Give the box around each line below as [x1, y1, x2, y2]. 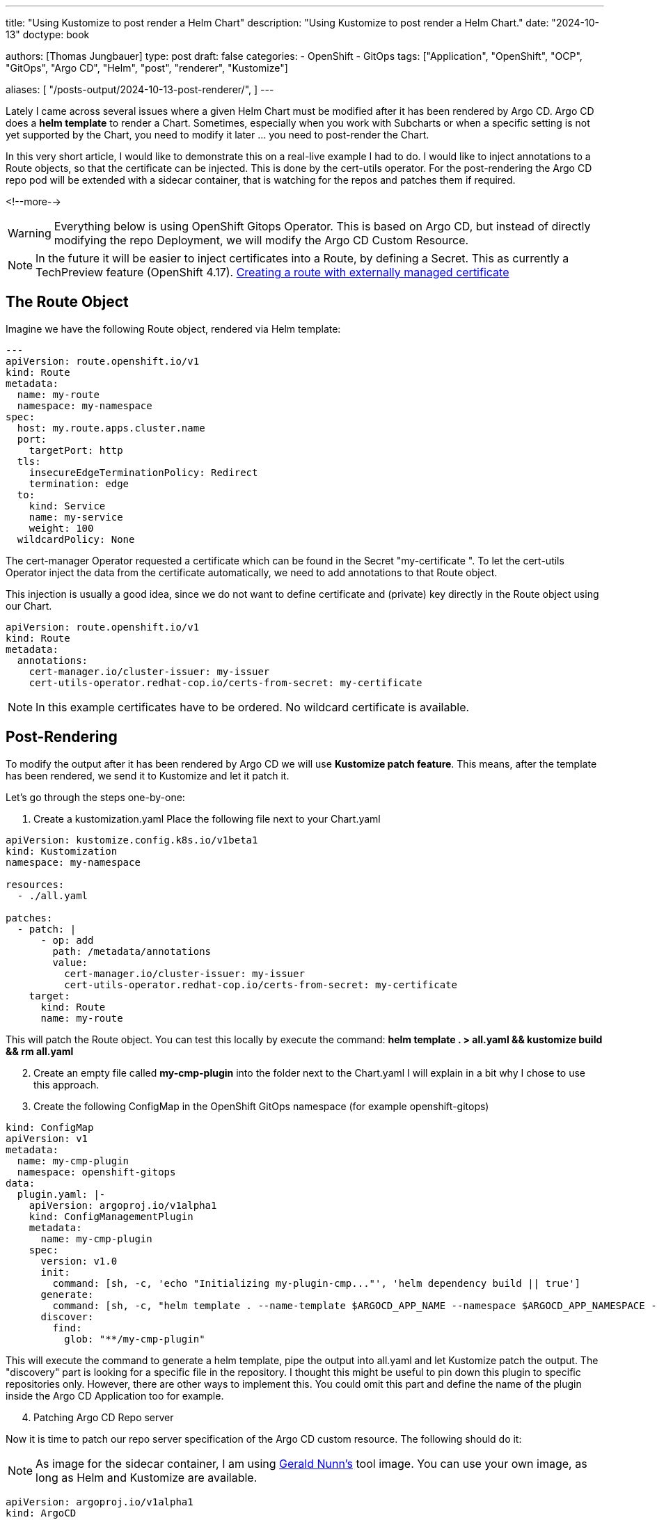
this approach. [33, 1078, 100, 1091]
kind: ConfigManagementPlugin [29, 1210, 193, 1222]
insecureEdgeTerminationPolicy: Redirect [29, 466, 258, 478]
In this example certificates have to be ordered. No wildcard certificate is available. [35, 699, 470, 714]
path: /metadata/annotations [52, 945, 212, 957]
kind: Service [29, 500, 106, 512]
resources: [6, 878, 65, 890]
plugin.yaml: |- [17, 1188, 106, 1200]
